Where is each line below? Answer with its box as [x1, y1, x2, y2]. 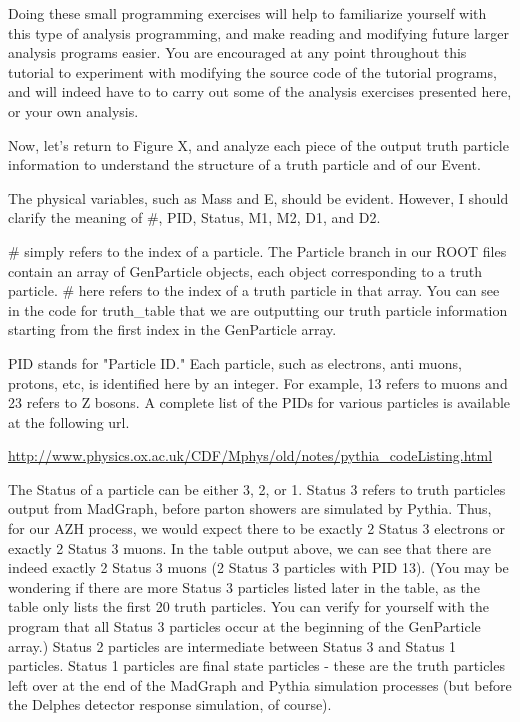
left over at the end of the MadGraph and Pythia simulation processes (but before [8, 674, 512, 695]
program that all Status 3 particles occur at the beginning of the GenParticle [8, 616, 481, 637]
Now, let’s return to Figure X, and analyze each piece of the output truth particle [8, 134, 509, 155]
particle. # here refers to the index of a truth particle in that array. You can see [8, 280, 500, 301]
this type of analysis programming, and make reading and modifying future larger [8, 22, 510, 43]
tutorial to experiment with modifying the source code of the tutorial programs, [8, 61, 497, 82]
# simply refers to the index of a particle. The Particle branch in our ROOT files [8, 240, 507, 261]
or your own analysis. [8, 100, 139, 121]
